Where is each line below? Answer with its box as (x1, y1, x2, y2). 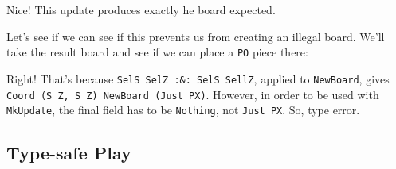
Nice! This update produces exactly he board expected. (6, 2, 276, 17)
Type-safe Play (6, 140, 131, 165)
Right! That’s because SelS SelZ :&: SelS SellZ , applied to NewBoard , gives (6, 70, 390, 86)
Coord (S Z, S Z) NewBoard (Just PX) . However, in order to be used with (6, 86, 379, 102)
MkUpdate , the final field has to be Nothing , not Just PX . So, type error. (6, 102, 360, 118)
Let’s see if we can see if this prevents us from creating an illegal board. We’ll (6, 28, 385, 44)
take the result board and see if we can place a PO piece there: (6, 44, 308, 60)
